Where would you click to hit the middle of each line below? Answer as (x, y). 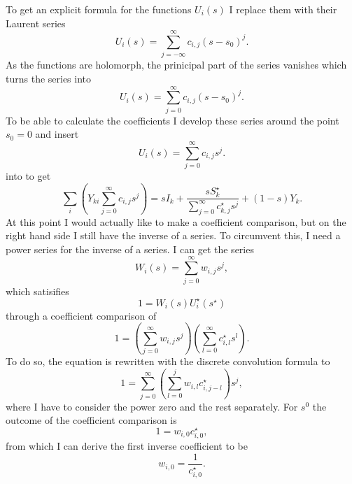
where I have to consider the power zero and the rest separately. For (152, 406)
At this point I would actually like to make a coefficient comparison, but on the (176, 221)
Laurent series (36, 23)
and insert (57, 134)
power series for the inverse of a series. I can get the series (130, 249)
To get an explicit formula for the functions (99, 9)
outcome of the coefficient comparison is (91, 420)
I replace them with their (283, 9)
